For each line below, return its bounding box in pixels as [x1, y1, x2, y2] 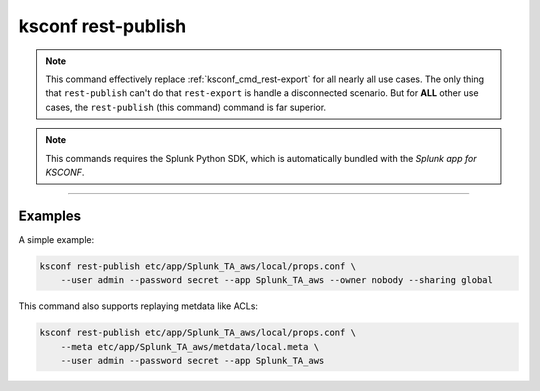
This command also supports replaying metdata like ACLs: [18, 300, 259, 312]
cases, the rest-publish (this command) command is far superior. [45, 101, 327, 113]
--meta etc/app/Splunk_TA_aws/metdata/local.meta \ [60, 341, 320, 352]
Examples [18, 207, 82, 224]
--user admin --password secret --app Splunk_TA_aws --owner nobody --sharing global [60, 275, 494, 286]
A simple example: [18, 233, 95, 245]
